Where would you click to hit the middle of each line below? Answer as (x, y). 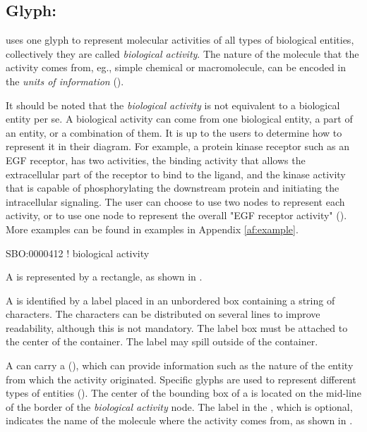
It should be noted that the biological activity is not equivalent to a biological (173, 105)
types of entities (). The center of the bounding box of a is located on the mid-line (183, 393)
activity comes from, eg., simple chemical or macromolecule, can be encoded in (176, 67)
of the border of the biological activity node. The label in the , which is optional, (179, 406)
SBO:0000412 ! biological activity (78, 253)
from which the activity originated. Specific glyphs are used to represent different (181, 379)
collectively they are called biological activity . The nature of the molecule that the (182, 53)
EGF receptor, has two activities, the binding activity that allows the (156, 160)
